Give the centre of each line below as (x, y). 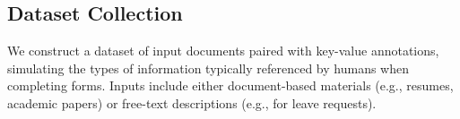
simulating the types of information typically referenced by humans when (208, 68)
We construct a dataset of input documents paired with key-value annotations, (223, 51)
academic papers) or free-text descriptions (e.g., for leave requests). (192, 102)
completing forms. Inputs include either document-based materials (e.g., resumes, (230, 85)
